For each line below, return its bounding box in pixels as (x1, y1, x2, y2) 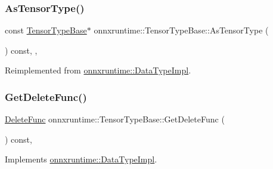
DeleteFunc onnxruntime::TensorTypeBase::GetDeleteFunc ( (5, 113, 225, 125)
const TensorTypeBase (5, 24, 87, 36)
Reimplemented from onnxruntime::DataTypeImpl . (5, 64, 191, 76)
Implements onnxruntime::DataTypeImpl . (5, 153, 157, 165)
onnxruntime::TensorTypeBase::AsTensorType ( (94, 24, 269, 36)
